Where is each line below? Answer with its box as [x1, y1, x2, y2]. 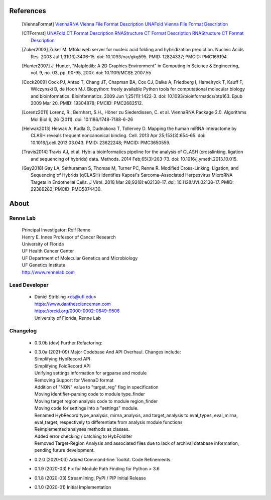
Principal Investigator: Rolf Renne [22, 227, 91, 233]
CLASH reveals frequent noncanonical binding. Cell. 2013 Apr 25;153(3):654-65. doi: [31, 133, 206, 139]
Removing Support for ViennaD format [34, 377, 114, 383]
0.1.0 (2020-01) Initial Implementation [34, 484, 111, 490]
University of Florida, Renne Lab [34, 315, 101, 321]
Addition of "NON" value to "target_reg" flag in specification [34, 384, 159, 390]
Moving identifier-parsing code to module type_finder [34, 391, 146, 397]
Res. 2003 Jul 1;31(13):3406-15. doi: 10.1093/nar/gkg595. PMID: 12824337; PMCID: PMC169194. [31, 53, 228, 60]
